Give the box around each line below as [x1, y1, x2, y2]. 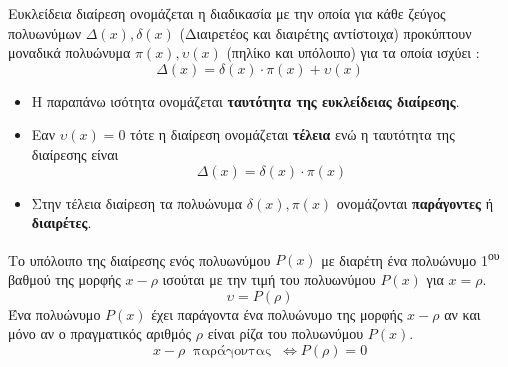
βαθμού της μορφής [8, 269, 121, 289]
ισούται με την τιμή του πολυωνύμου [162, 269, 376, 289]
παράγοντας [193, 343, 272, 358]
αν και [444, 303, 481, 324]
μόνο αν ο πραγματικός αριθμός [8, 323, 192, 344]
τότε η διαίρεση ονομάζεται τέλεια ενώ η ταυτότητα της [130, 124, 455, 145]
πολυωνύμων [8, 22, 82, 43]
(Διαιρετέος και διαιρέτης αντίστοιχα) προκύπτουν [179, 22, 472, 43]
